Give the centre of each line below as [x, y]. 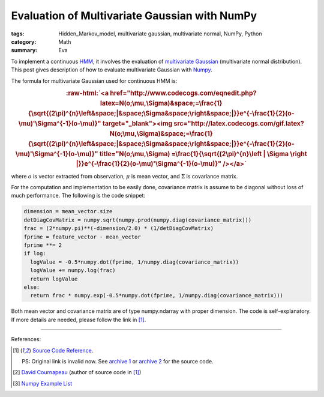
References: [26, 339]
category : [24, 41]
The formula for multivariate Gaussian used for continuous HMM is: [94, 80]
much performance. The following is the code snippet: [78, 196]
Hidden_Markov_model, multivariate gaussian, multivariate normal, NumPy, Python [160, 34]
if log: [35, 253]
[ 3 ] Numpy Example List [43, 383]
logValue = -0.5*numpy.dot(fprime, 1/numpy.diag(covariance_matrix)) [135, 262]
